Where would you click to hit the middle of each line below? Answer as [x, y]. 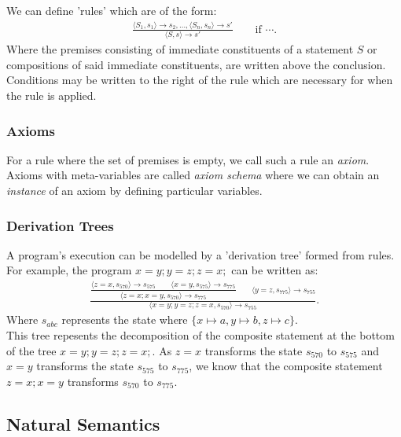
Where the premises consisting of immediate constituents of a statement [180, 49]
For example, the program [69, 270]
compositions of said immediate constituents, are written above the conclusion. [196, 64]
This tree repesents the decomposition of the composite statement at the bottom [200, 335]
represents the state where [125, 319]
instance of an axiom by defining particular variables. [134, 191]
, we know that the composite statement [286, 366]
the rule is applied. [52, 95]
